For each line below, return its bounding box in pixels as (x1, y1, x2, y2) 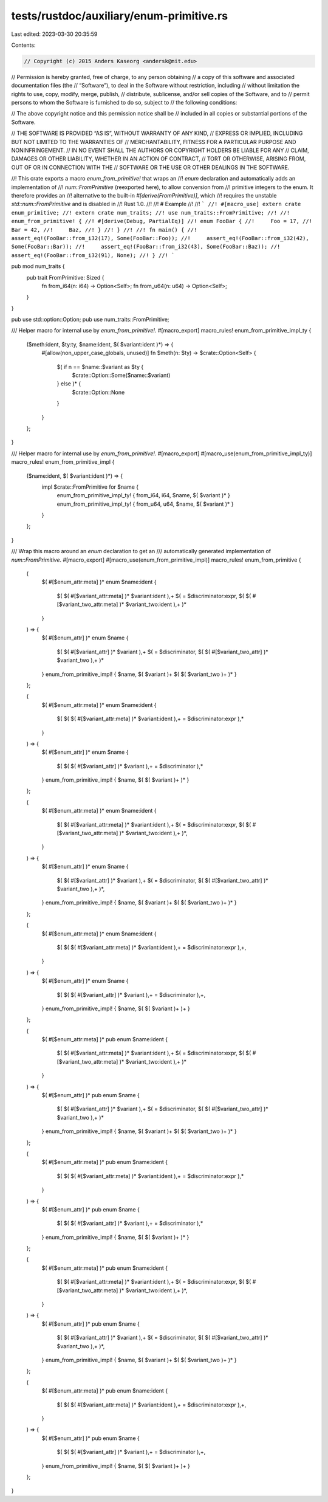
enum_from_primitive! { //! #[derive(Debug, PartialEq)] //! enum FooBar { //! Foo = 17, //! (11, 218, 313, 225)
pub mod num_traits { (11, 263, 65, 270)
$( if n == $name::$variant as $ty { (56, 363, 144, 370)
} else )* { (56, 380, 81, 387)
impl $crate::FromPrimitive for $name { (41, 483, 139, 491)
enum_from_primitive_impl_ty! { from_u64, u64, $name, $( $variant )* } (56, 500, 234, 508)
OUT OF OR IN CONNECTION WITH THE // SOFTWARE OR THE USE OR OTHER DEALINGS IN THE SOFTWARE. (11, 164, 290, 171)
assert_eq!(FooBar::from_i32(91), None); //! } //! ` (11, 252, 175, 258)
